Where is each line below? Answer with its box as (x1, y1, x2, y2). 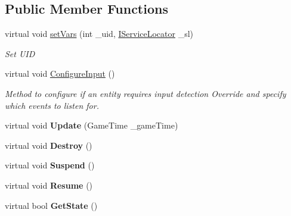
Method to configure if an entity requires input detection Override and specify (5, 87, 286, 99)
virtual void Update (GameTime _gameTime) (5, 119, 178, 132)
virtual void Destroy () (5, 139, 92, 151)
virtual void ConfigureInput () (5, 67, 115, 80)
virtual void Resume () (5, 179, 93, 191)
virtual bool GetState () (5, 199, 98, 211)
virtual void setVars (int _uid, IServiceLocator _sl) (5, 27, 194, 40)
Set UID (5, 47, 35, 60)
